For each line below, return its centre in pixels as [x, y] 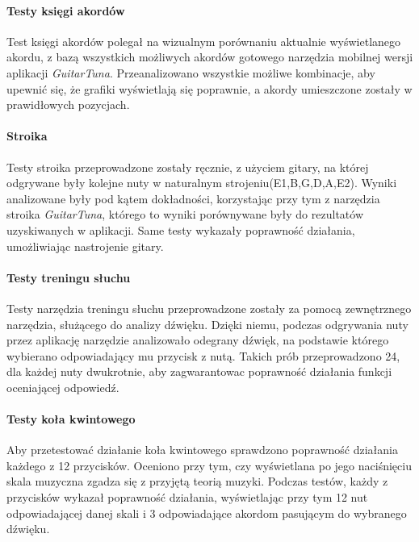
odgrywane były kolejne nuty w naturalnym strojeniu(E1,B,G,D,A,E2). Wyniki [202, 183]
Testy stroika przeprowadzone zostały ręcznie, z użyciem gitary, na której [188, 167]
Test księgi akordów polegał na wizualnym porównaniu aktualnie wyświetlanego [204, 41]
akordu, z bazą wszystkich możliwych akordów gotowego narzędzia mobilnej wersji [210, 57]
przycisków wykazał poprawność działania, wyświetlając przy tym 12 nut [187, 497]
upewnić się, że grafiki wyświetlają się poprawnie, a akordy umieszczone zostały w [209, 88]
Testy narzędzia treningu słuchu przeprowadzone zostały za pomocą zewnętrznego [209, 308]
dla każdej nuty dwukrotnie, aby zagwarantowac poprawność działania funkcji [199, 371]
